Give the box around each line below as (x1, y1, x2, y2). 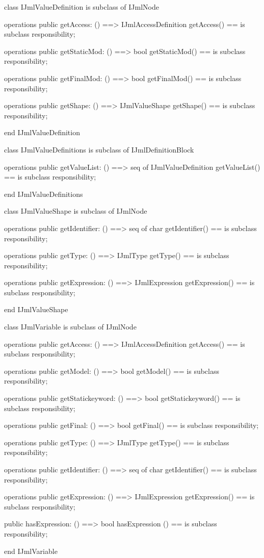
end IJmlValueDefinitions (4, 188, 83, 199)
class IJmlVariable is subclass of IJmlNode (4, 321, 137, 332)
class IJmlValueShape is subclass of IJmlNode (4, 206, 147, 216)
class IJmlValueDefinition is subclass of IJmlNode (4, 2, 159, 12)
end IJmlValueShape (4, 304, 68, 315)
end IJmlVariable (4, 545, 58, 556)
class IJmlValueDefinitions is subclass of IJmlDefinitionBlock (4, 144, 194, 155)
